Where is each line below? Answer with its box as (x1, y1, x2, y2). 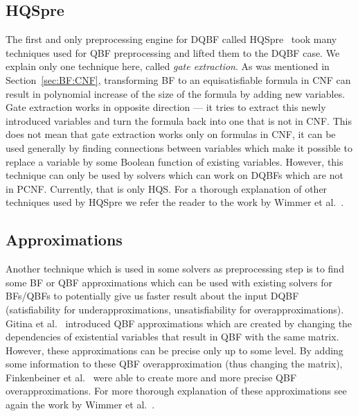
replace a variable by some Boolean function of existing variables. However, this (6, 154, 343, 168)
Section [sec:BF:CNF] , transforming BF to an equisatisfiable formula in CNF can (6, 72, 351, 87)
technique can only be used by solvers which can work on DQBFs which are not (6, 168, 343, 182)
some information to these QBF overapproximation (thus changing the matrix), (6, 356, 343, 371)
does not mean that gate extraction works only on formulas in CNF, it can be (6, 127, 336, 141)
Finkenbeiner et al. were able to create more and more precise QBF (6, 370, 297, 384)
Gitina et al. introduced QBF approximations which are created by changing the (6, 315, 352, 330)
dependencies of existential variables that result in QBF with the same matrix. (6, 329, 339, 344)
